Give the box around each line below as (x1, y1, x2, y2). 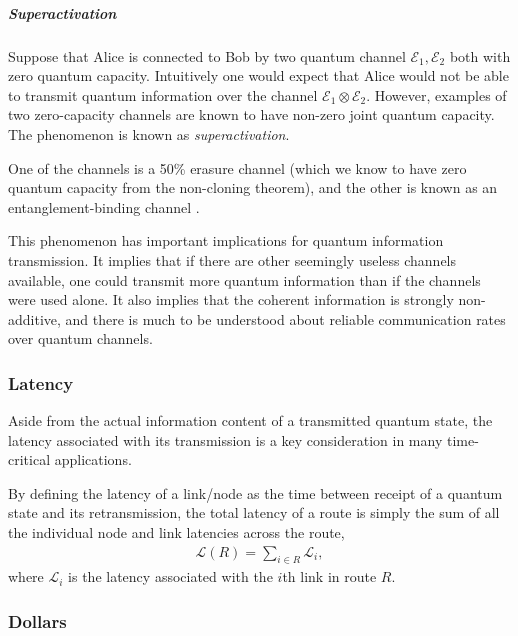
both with (449, 45, 511, 66)
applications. (54, 449, 132, 470)
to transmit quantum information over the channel (8, 84, 318, 105)
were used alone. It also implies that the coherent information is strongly (8, 289, 454, 310)
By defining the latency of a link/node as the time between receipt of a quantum (8, 482, 503, 503)
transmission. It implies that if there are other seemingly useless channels (8, 249, 457, 270)
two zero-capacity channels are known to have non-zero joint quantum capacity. (8, 104, 495, 125)
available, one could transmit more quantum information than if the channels (8, 269, 481, 290)
